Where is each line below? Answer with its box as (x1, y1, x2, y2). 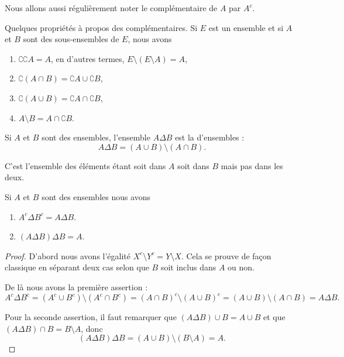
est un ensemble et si (208, 21, 284, 33)
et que (263, 311, 285, 322)
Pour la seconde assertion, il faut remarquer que (5, 311, 177, 322)
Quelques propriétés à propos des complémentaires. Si (5, 21, 198, 33)
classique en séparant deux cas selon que (5, 261, 149, 273)
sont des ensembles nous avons (42, 190, 151, 202)
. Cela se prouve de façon (181, 249, 271, 262)
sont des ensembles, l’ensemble (42, 131, 150, 143)
